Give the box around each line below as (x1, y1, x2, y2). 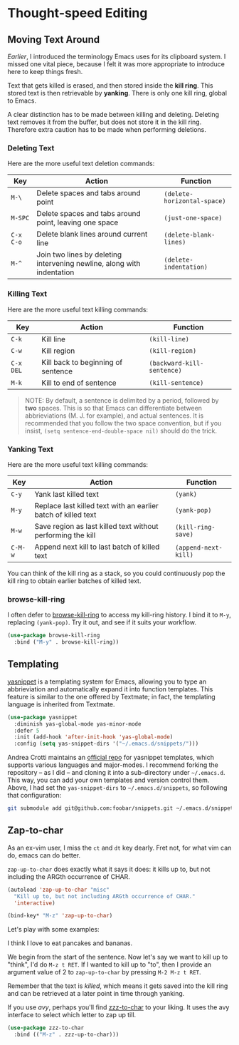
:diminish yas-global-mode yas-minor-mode (14, 720, 142, 728)
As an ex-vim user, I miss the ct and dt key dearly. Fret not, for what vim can (7, 843, 232, 852)
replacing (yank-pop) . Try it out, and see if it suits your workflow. (7, 618, 197, 627)
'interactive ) (14, 900, 55, 907)
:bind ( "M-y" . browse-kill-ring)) (14, 639, 119, 646)
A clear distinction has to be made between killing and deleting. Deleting (7, 110, 219, 118)
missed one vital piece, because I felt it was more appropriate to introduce (7, 60, 225, 68)
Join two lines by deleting (36, 249, 122, 259)
